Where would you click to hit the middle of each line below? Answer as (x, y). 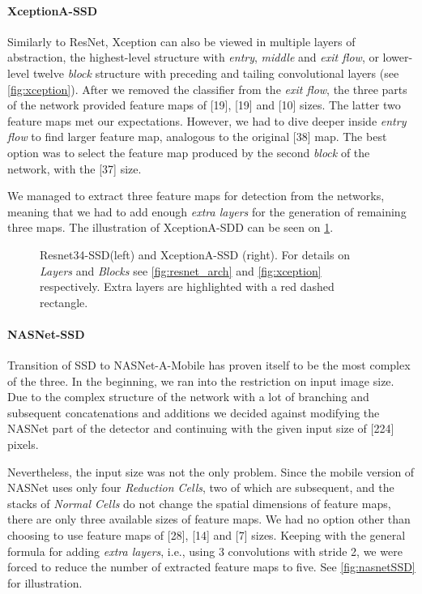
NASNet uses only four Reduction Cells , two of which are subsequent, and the (201, 487)
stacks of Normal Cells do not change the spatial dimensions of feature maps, (199, 503)
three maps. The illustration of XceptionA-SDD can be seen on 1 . (171, 227)
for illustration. (45, 582)
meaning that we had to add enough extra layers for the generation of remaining (207, 211)
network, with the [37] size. (75, 168)
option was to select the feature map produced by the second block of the (189, 152)
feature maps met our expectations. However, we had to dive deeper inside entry (207, 120)
